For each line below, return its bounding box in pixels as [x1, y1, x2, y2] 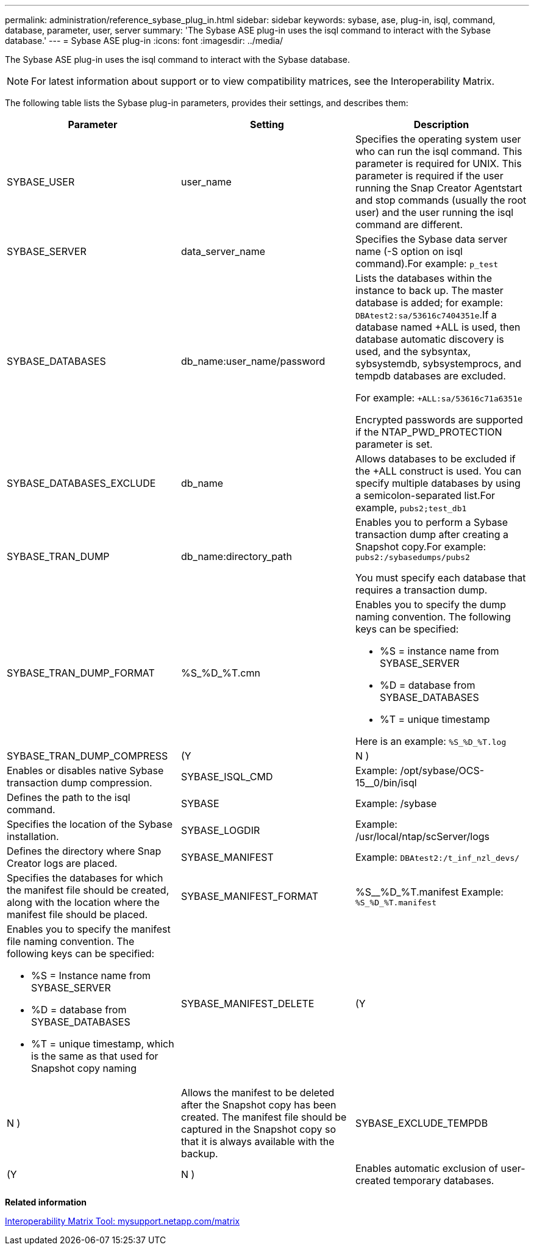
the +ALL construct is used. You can [355, 465, 522, 477]
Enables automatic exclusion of [355, 1162, 499, 1174]
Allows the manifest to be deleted [180, 1087, 335, 1099]
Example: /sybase [355, 797, 437, 810]
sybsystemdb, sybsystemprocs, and [355, 357, 521, 370]
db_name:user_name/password [180, 355, 326, 367]
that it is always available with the [180, 1135, 335, 1148]
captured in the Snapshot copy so [180, 1123, 336, 1135]
